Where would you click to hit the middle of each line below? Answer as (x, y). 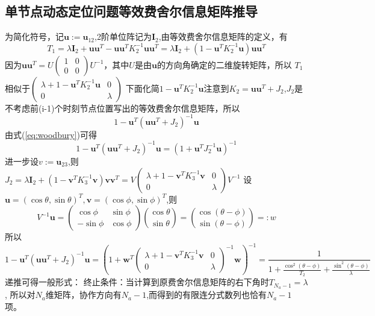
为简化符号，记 (34, 36)
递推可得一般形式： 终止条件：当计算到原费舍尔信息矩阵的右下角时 (137, 282)
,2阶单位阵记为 (123, 36)
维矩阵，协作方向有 (83, 295)
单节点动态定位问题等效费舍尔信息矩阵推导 (131, 11)
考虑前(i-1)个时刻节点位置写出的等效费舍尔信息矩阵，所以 (126, 108)
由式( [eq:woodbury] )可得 (51, 134)
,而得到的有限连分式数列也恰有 (207, 295)
